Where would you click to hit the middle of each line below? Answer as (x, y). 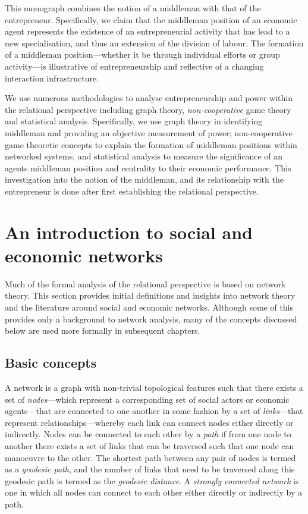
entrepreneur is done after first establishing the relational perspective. (132, 191)
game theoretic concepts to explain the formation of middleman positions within (151, 144)
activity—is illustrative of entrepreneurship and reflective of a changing (134, 66)
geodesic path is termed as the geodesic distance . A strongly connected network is (152, 480)
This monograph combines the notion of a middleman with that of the (133, 8)
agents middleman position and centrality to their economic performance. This (148, 167)
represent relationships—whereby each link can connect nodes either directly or (149, 422)
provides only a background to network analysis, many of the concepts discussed (151, 319)
